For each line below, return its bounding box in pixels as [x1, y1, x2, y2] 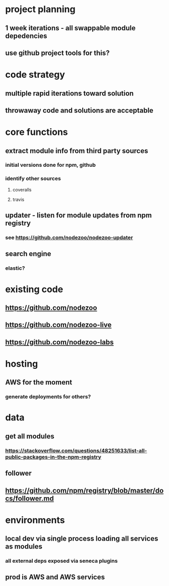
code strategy [5, 69, 66, 80]
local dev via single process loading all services [5, 534, 158, 543]
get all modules [5, 432, 54, 441]
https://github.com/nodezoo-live [5, 321, 112, 329]
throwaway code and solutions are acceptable [5, 106, 154, 115]
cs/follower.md [5, 494, 54, 503]
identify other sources [5, 175, 62, 182]
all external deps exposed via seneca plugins [5, 557, 118, 564]
